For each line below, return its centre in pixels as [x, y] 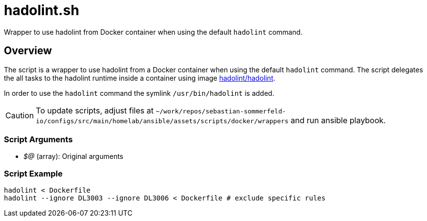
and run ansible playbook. [338, 120]
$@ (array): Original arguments [73, 156]
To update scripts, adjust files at [95, 110]
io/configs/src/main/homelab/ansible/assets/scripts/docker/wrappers [162, 121]
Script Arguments [38, 139]
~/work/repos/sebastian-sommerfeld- [221, 111]
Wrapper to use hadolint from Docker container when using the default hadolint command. [153, 32]
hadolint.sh [42, 10]
